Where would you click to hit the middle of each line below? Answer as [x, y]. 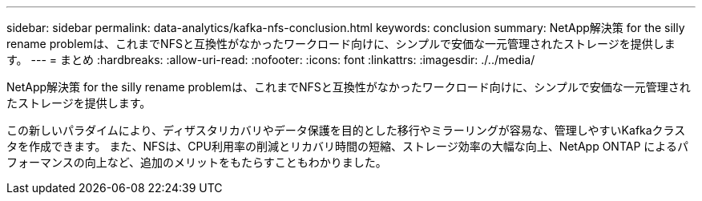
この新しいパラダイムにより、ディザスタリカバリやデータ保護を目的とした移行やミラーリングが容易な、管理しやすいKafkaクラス [346, 130]
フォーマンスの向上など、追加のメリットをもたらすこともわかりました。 [197, 162]
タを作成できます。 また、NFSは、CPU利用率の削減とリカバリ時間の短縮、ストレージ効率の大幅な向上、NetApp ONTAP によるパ [347, 146]
